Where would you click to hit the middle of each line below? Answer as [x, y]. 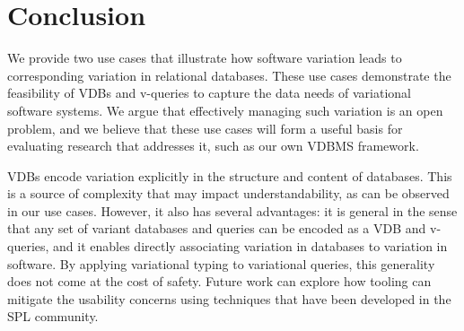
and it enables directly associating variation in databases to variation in [250, 246]
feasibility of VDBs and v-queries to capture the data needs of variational [209, 93]
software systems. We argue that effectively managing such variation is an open [225, 110]
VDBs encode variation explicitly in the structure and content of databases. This [230, 175]
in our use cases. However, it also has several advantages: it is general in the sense [232, 210]
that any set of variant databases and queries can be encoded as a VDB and [217, 228]
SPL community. [53, 316]
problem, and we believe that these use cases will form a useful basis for [205, 128]
